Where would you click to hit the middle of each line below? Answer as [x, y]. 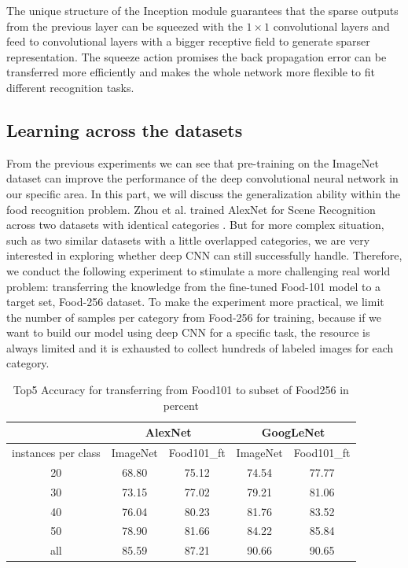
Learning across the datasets [125, 129]
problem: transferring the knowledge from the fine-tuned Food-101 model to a [194, 286]
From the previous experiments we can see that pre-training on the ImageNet [193, 162]
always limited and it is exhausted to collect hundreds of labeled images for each [200, 347]
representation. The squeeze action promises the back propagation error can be [197, 56]
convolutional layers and [331, 26]
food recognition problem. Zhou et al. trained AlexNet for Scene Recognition [191, 209]
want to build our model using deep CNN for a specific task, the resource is [188, 332]
